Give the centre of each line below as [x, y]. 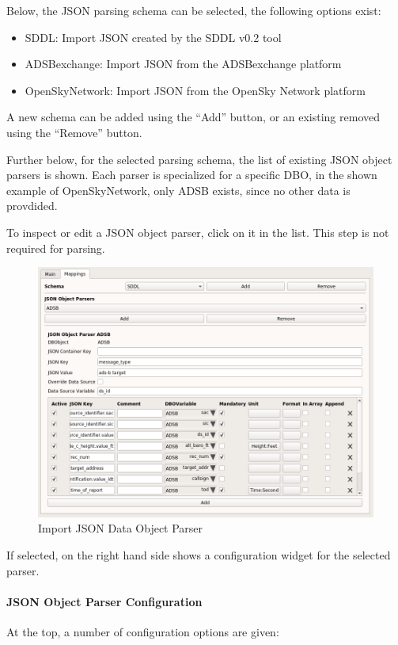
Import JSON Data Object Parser [121, 528]
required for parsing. [56, 248]
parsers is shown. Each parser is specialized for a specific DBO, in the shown [192, 175]
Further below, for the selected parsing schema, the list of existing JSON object [199, 159]
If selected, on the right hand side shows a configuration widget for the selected [199, 554]
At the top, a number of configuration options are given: [143, 631]
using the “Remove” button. [74, 132]
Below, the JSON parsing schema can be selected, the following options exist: [194, 10]
